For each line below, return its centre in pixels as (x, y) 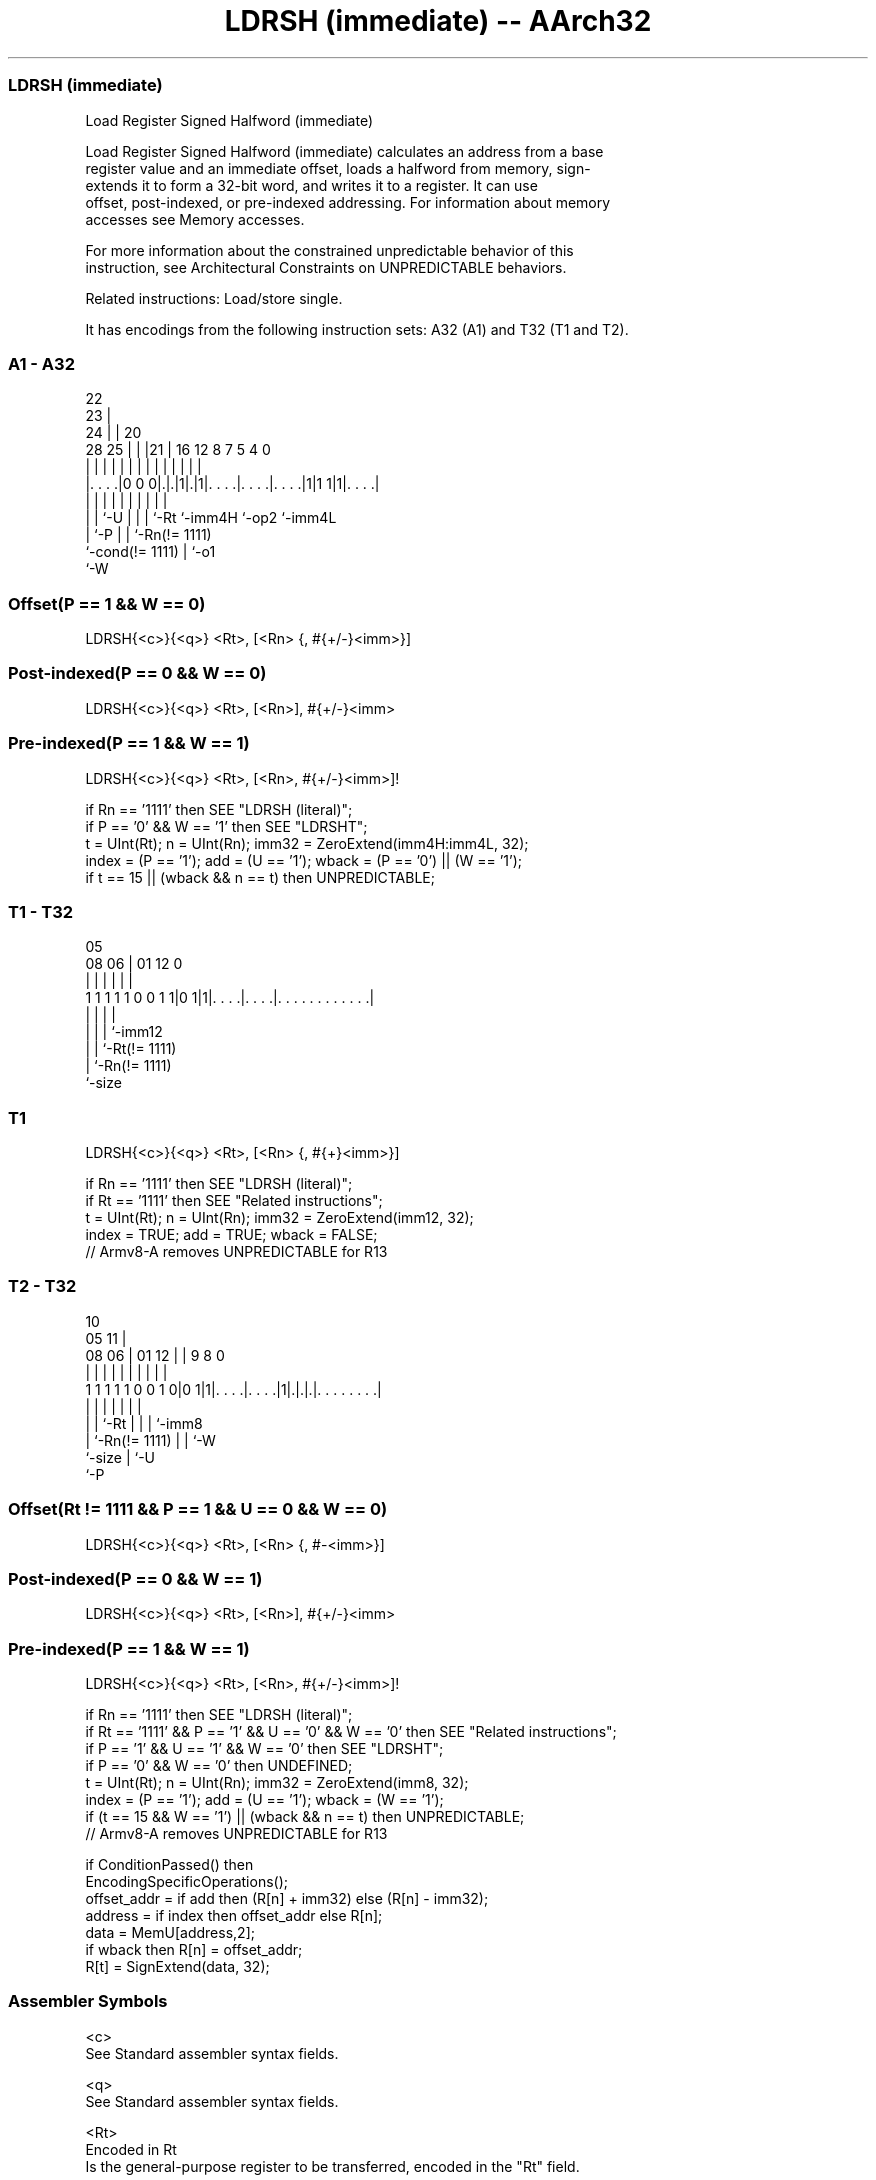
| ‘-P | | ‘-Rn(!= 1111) (148, 535)
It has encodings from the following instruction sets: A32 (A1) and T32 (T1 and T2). (357, 329)
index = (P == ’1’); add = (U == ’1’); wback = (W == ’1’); (264, 1799)
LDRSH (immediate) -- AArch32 (438, 21)
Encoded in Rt (131, 2149)
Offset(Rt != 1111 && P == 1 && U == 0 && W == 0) (198, 1509)
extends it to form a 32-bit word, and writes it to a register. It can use (311, 185)
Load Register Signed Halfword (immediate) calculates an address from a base (344, 151)
